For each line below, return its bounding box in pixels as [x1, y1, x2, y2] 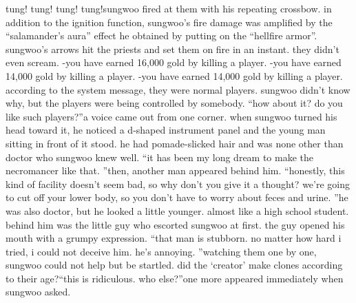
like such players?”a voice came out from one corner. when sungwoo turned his [6, 109, 337, 123]
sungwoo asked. [6, 284, 71, 299]
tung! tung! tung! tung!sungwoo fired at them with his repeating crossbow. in [6, 1, 332, 15]
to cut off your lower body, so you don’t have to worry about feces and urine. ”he [6, 190, 348, 205]
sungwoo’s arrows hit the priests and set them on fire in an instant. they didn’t [6, 41, 339, 56]
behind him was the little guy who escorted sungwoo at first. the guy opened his [6, 217, 345, 231]
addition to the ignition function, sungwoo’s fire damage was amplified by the [6, 14, 333, 29]
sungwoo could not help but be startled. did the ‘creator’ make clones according [6, 258, 343, 272]
